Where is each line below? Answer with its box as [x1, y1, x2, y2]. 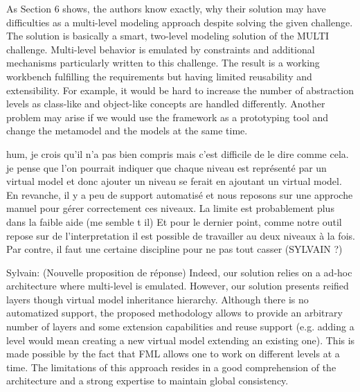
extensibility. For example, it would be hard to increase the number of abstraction [6, 82, 354, 97]
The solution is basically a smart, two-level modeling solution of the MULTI [6, 28, 330, 43]
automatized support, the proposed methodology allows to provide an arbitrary [6, 305, 343, 320]
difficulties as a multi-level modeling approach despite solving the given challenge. [6, 15, 353, 29]
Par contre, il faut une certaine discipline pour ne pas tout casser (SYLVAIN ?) [6, 242, 343, 256]
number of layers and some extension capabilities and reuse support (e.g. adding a [6, 319, 354, 334]
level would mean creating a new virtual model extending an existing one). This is [6, 332, 355, 347]
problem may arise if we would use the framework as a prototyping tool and [6, 109, 329, 124]
